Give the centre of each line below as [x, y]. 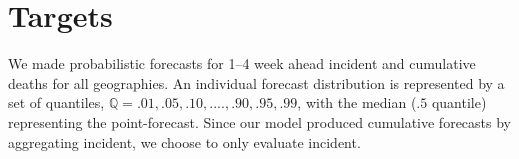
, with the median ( [357, 102]
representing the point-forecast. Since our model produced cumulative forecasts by [259, 121]
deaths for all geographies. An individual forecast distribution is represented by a [256, 82]
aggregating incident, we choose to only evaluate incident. [184, 141]
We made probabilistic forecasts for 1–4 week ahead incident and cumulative [242, 63]
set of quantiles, [56, 102]
